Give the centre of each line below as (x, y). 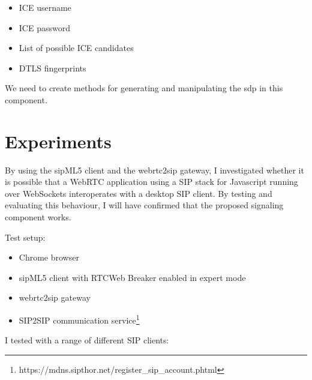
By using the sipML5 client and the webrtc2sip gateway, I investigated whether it (154, 170)
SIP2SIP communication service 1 (79, 319)
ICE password (44, 27)
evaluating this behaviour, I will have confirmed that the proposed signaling (144, 205)
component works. (38, 217)
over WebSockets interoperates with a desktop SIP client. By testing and (139, 193)
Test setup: (25, 237)
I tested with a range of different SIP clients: (87, 340)
